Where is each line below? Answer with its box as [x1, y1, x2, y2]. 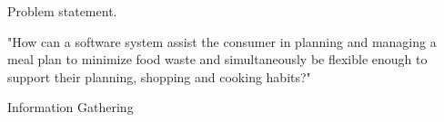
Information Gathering [7, 98, 134, 117]
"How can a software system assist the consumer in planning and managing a [7, 32, 437, 51]
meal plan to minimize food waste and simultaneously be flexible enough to [7, 50, 428, 69]
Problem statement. [7, 2, 117, 20]
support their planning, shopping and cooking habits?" [7, 67, 311, 86]
